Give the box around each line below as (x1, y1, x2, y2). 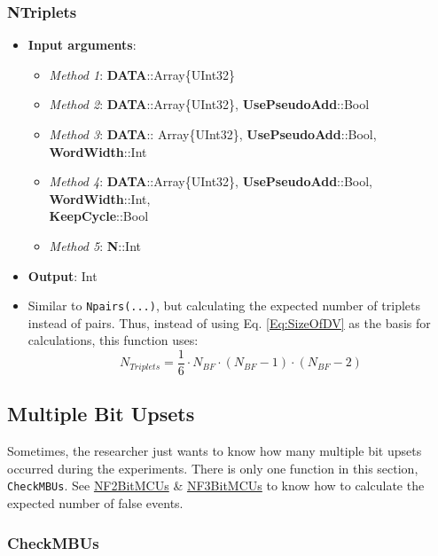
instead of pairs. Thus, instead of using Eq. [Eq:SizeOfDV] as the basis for (27, 313, 431, 332)
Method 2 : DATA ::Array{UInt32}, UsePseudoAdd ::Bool (49, 95, 370, 114)
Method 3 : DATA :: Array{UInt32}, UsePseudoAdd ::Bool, (49, 125, 377, 143)
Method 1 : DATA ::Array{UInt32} (49, 65, 236, 83)
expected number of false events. (7, 494, 184, 513)
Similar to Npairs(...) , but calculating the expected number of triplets (27, 296, 420, 315)
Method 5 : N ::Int (49, 236, 142, 255)
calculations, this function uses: (27, 331, 199, 349)
